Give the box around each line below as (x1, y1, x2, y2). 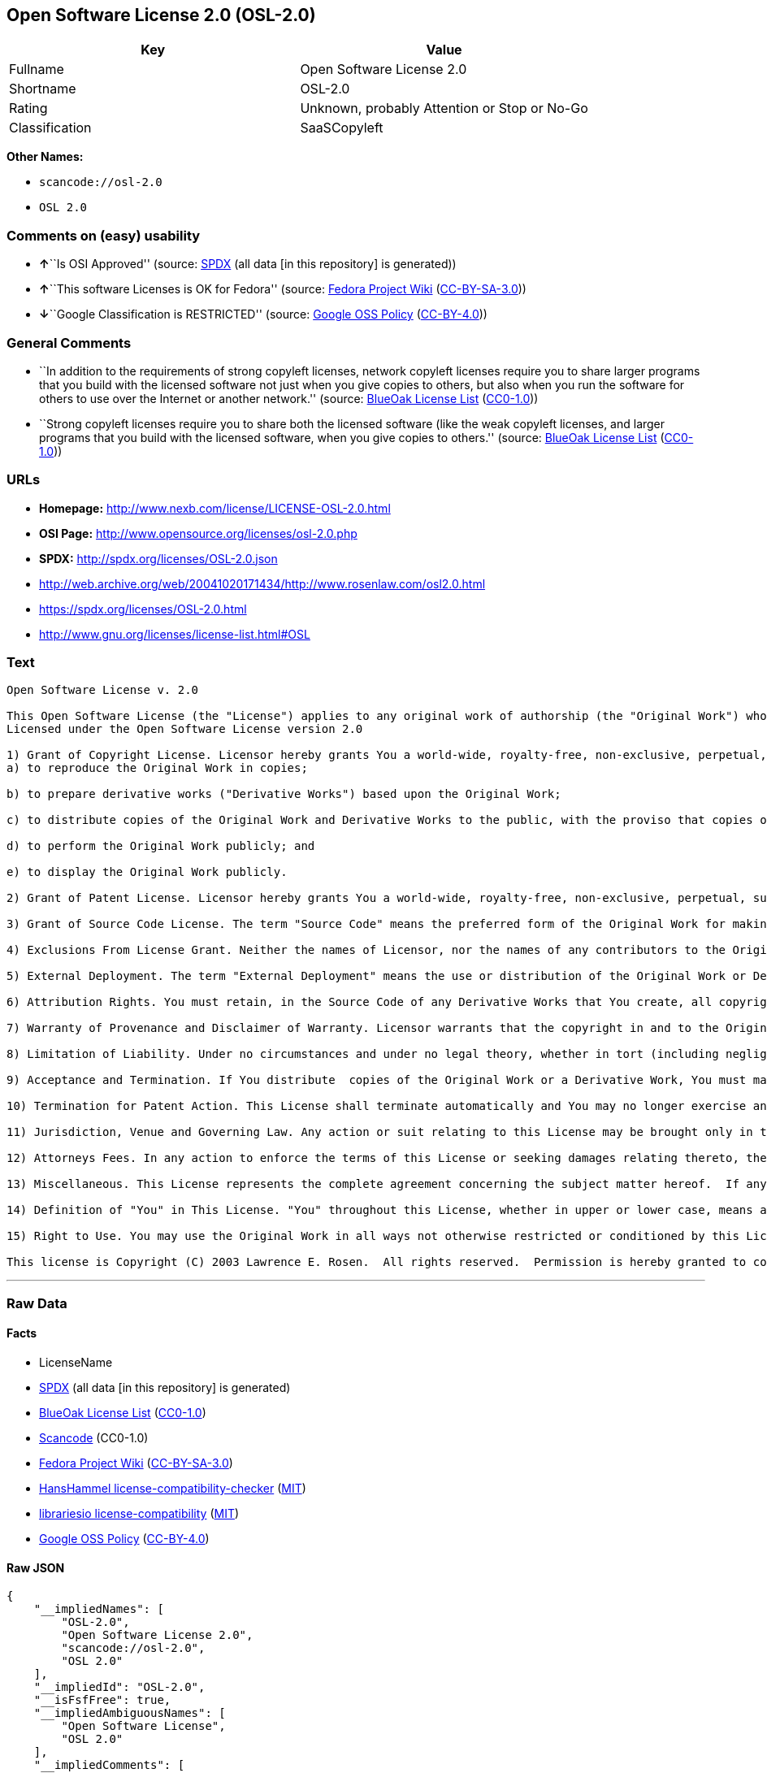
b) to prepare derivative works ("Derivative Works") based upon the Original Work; (6, 787, 561, 801)
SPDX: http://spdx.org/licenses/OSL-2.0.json (39, 551, 278, 566)
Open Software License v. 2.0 (6, 683, 199, 697)
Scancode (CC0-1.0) (39, 1431, 149, 1446)
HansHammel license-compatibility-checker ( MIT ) (39, 1481, 306, 1496)
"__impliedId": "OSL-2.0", (33, 1680, 206, 1694)
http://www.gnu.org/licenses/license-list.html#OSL (39, 626, 310, 641)
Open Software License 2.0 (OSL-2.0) (6, 5, 316, 25)
